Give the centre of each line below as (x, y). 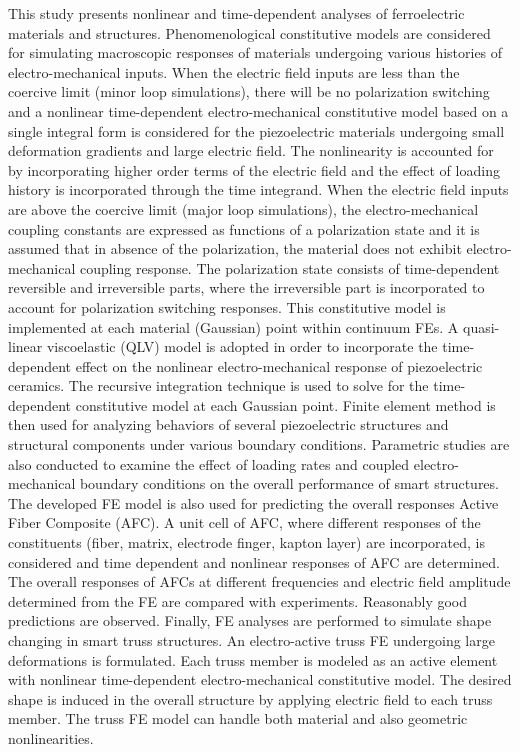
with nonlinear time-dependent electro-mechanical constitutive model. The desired (260, 679)
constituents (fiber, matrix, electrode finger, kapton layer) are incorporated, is (246, 542)
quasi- (481, 326)
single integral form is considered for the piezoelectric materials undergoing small (256, 130)
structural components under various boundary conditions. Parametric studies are (259, 444)
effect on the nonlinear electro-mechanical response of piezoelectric (279, 365)
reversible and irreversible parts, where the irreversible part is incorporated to (246, 287)
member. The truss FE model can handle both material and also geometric (238, 718)
